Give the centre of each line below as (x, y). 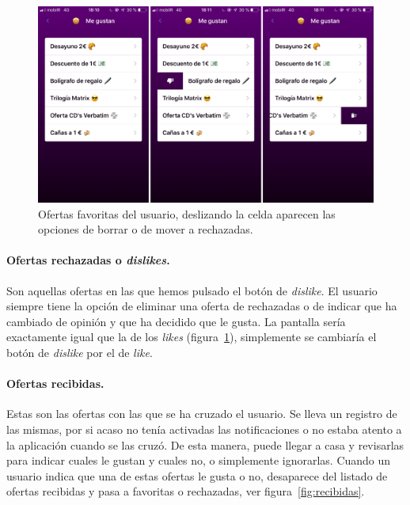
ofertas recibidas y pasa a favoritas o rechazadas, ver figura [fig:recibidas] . (186, 491)
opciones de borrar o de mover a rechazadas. (146, 229)
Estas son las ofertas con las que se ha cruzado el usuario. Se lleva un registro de (202, 414)
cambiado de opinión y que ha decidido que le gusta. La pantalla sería (176, 321)
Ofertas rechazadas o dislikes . (88, 260)
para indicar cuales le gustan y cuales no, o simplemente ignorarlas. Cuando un (199, 460)
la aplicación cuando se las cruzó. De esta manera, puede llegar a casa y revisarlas (205, 444)
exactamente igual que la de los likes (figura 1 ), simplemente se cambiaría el (192, 337)
